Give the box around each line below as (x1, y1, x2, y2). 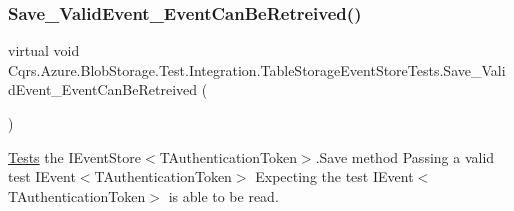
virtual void (8, 40, 80, 61)
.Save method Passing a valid (315, 146, 495, 167)
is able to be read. (168, 185, 279, 206)
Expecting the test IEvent (255, 166, 414, 187)
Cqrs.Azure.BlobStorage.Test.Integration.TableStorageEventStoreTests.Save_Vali (8, 59, 506, 80)
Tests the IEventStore (8, 146, 141, 167)
